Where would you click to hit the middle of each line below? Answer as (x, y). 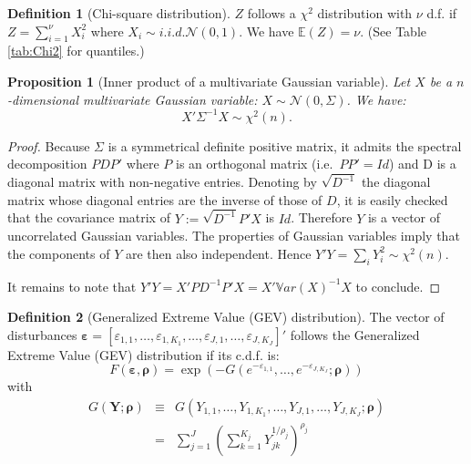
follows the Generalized (355, 334)
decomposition (47, 164)
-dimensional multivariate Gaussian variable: (133, 99)
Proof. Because (49, 145)
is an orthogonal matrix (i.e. (255, 164)
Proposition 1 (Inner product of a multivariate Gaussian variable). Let (209, 81)
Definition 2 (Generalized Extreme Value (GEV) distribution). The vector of (226, 317)
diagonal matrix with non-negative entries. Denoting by (162, 182)
